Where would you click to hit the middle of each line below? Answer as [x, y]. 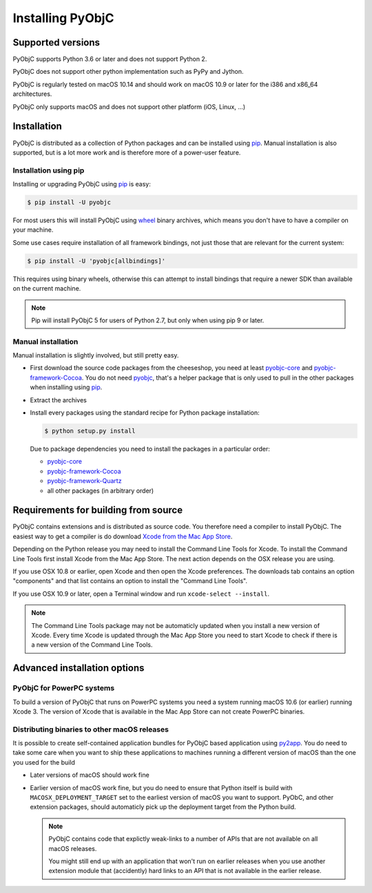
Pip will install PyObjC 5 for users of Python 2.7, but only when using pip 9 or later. [148, 320]
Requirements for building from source [97, 510]
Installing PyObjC [63, 18]
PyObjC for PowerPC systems [64, 688]
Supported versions [56, 42]
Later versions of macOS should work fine [90, 775]
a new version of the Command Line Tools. [92, 645]
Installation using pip [49, 170]
